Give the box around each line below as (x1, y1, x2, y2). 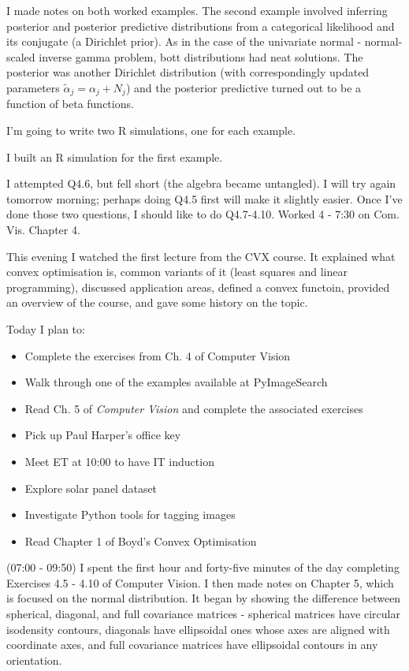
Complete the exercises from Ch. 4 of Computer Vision (24, 347, 291, 363)
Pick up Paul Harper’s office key (24, 427, 181, 443)
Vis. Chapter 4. (6, 221, 80, 237)
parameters (6, 79, 60, 95)
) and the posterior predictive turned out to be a (125, 79, 362, 95)
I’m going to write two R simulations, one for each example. (6, 122, 296, 139)
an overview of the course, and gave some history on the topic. (6, 294, 308, 311)
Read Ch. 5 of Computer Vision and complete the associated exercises (24, 400, 363, 416)
